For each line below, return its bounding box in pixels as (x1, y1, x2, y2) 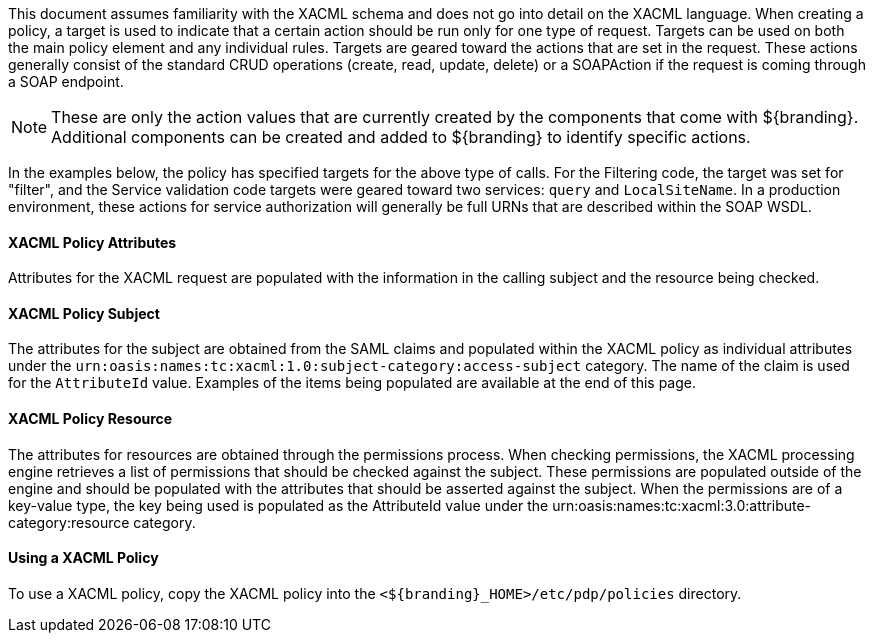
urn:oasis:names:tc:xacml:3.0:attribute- (552, 496, 812, 514)
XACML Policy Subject (8, 304, 160, 322)
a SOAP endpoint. (8, 73, 124, 90)
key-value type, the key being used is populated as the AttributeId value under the (8, 496, 549, 514)
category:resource (8, 513, 130, 531)
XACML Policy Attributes (8, 233, 177, 251)
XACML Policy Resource (8, 410, 173, 428)
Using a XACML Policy (8, 549, 159, 567)
